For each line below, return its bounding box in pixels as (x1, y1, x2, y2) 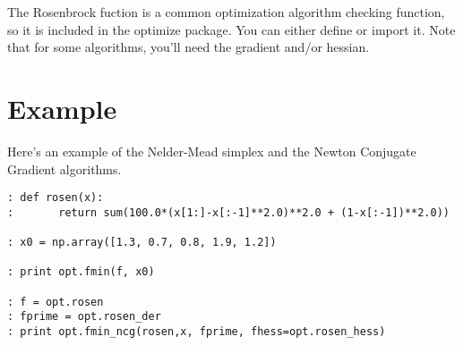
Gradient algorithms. (7, 159, 122, 178)
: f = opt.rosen (7, 295, 104, 308)
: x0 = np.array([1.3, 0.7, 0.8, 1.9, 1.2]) (7, 236, 277, 249)
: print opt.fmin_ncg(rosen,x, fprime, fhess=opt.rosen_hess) (7, 325, 386, 338)
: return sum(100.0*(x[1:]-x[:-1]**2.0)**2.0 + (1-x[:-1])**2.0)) (7, 206, 450, 219)
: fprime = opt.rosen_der (7, 310, 161, 324)
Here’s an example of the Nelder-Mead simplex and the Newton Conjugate (7, 141, 416, 160)
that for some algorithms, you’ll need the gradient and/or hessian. (7, 38, 370, 56)
